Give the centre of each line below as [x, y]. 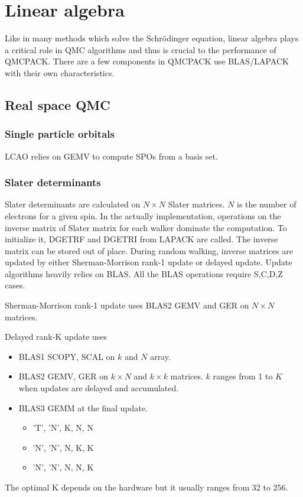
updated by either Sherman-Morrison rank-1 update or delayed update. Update [149, 262]
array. [160, 356]
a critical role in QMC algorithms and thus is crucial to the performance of [141, 49]
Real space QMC [58, 104]
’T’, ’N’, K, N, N [63, 428]
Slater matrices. [196, 204]
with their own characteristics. [60, 72]
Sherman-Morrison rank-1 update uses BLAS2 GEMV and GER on [127, 305]
